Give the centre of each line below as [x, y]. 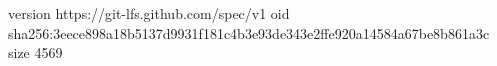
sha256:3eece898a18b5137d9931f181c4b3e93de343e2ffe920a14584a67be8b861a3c [249, 32]
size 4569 [35, 52]
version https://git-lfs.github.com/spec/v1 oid [149, 13]
